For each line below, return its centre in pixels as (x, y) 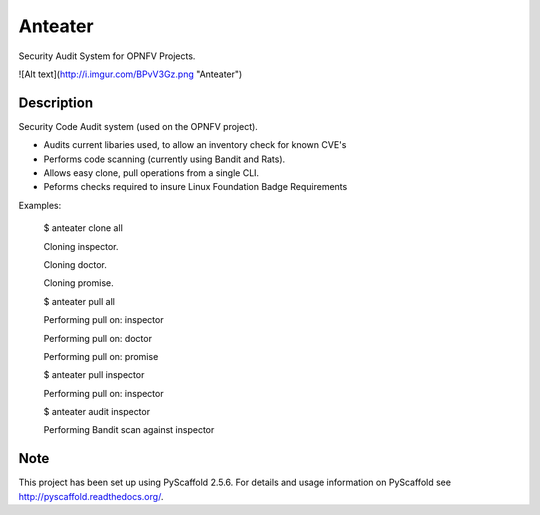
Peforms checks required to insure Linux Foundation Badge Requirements (195, 187)
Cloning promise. (78, 283)
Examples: (40, 205)
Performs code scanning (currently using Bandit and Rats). (164, 159)
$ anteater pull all (79, 301)
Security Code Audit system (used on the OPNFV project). (138, 126)
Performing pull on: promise (101, 356)
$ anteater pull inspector (94, 375)
